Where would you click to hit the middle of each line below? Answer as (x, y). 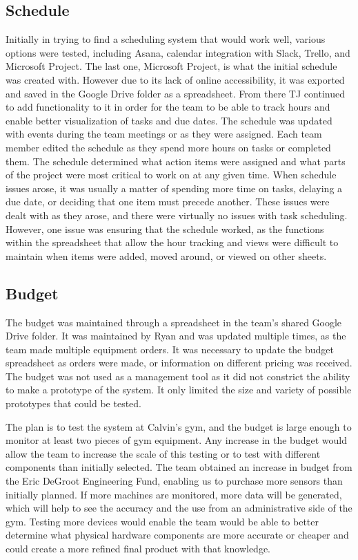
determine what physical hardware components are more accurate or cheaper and (177, 535)
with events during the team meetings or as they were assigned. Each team (164, 134)
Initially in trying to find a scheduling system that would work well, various (166, 39)
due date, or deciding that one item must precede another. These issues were (168, 202)
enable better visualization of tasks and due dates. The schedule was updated (169, 120)
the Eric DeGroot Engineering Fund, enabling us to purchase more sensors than (174, 481)
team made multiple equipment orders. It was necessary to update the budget (170, 349)
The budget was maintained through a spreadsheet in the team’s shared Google (174, 322)
